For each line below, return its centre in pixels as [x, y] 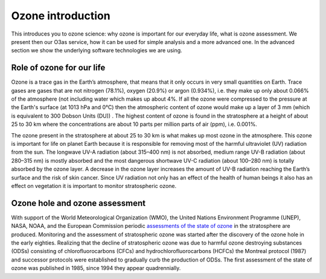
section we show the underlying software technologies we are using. [97, 51]
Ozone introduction [61, 16]
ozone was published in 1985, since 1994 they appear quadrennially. [96, 268]
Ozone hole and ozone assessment [78, 203]
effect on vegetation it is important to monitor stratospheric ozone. [94, 186]
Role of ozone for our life [58, 68]
